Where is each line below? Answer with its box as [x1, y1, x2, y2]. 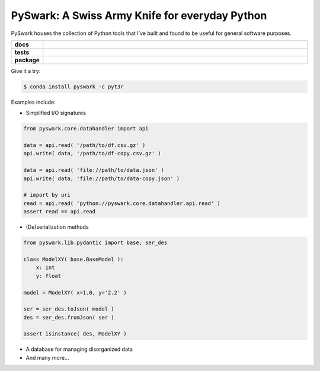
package [14, 56, 40, 64]
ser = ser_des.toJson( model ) [23, 306, 115, 312]
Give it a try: [11, 67, 41, 74]
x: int [36, 264, 55, 271]
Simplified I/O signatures [25, 110, 86, 117]
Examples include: [11, 98, 56, 105]
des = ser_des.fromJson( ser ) [23, 314, 115, 321]
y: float [36, 273, 62, 279]
